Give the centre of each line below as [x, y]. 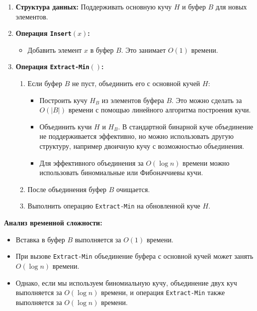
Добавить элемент [55, 50]
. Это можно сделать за [207, 100]
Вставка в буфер [40, 239]
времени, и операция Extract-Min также [163, 292]
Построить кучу [63, 100]
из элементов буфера [133, 100]
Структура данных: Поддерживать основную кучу [94, 6]
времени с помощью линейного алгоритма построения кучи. [160, 110]
